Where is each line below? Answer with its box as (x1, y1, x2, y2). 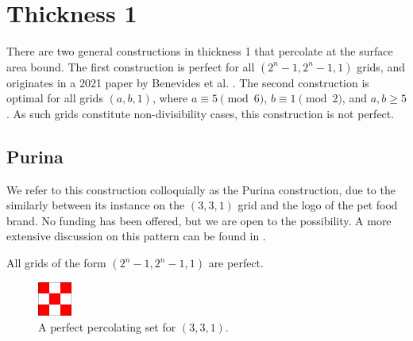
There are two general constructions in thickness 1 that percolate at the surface (6, 43, 393, 59)
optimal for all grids (6, 90, 103, 106)
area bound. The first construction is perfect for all (6, 58, 255, 75)
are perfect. (208, 255, 264, 271)
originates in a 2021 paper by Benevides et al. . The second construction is (6, 74, 369, 90)
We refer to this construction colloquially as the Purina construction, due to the (6, 181, 396, 197)
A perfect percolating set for (38, 319, 176, 335)
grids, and (357, 58, 406, 75)
